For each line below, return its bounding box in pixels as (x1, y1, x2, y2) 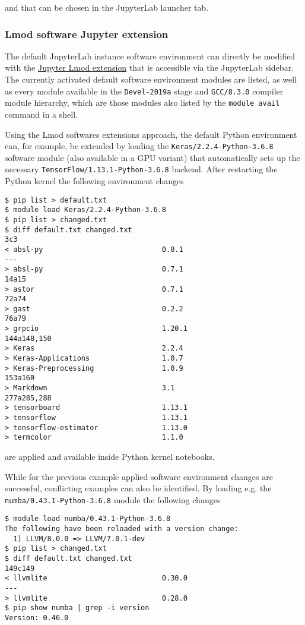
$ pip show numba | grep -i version (5, 604, 150, 613)
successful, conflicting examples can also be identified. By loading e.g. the (5, 482, 272, 494)
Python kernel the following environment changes (5, 175, 184, 187)
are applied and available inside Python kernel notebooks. (5, 450, 215, 462)
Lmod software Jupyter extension (5, 26, 169, 41)
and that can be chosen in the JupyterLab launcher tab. (5, 1, 209, 13)
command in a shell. (5, 108, 78, 120)
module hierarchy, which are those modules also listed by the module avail (5, 96, 280, 109)
